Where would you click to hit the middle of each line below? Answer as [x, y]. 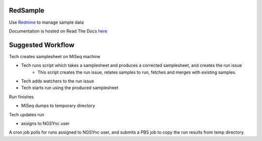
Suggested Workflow [42, 45]
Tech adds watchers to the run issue [57, 81]
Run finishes [21, 96]
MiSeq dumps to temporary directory [58, 106]
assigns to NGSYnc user [45, 123]
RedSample [27, 10]
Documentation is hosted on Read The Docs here [58, 31]
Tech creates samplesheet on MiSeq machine [55, 56]
